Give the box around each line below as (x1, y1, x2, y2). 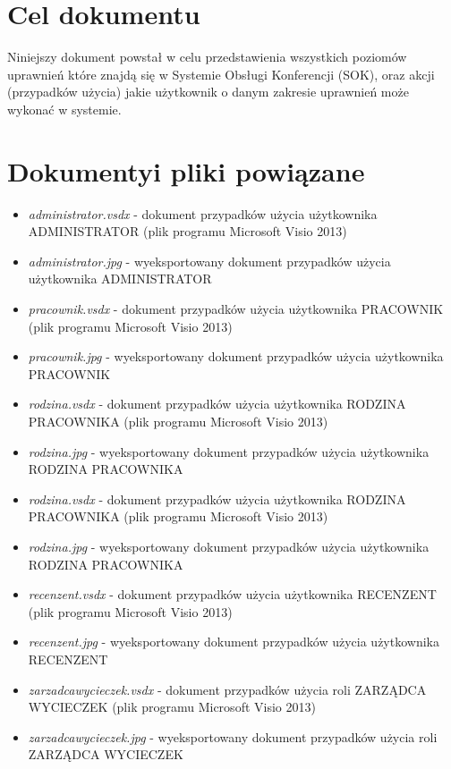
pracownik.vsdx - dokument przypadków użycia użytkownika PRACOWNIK (28, 300, 444, 317)
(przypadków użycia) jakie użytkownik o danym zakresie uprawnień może (7, 82, 409, 101)
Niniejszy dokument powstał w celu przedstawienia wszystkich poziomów (7, 47, 407, 66)
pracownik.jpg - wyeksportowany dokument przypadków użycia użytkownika (28, 347, 444, 366)
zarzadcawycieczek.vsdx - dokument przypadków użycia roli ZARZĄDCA (28, 680, 427, 698)
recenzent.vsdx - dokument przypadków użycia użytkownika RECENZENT (28, 585, 437, 604)
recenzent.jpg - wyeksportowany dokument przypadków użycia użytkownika (28, 632, 439, 651)
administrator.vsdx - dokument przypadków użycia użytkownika (28, 204, 378, 223)
